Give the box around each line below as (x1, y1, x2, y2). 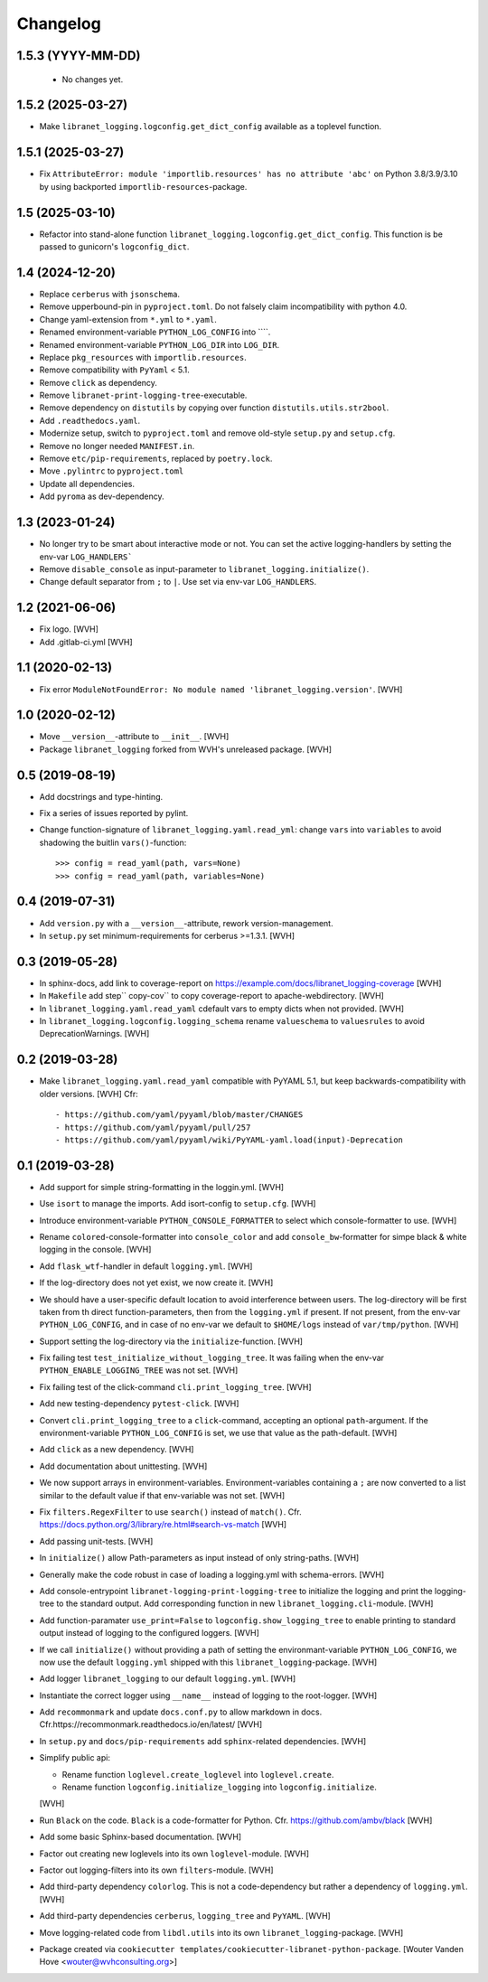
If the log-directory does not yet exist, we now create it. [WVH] (39, 1277, 274, 1288)
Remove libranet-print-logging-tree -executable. (39, 390, 248, 401)
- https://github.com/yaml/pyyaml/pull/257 (55, 1122, 251, 1132)
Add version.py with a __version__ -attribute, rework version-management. (39, 917, 333, 928)
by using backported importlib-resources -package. (39, 181, 248, 192)
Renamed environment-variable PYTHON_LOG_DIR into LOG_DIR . (39, 339, 280, 350)
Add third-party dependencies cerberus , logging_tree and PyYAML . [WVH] (39, 1911, 332, 1921)
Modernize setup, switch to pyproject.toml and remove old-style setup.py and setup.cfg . (39, 427, 396, 438)
